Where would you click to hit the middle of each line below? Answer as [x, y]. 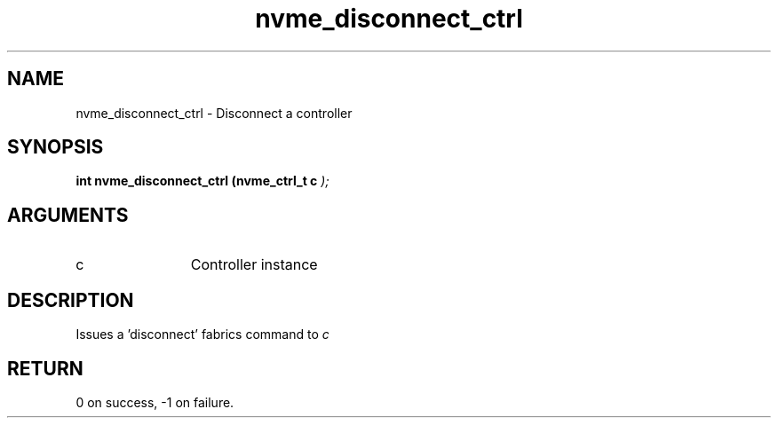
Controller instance [254, 265]
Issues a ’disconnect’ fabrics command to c [202, 334]
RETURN [45, 368]
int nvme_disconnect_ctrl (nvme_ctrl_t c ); [202, 181]
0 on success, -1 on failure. [155, 402]
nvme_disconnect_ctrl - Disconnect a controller [214, 113]
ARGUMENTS [68, 215]
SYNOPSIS [56, 147]
